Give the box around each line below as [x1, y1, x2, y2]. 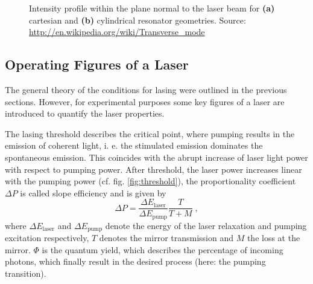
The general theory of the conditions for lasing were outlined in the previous [5, 83, 287, 95]
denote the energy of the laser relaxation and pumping [105, 219, 307, 231]
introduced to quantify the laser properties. [5, 107, 165, 120]
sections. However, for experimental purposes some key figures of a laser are [5, 95, 285, 108]
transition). [5, 267, 46, 280]
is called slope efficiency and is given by [20, 186, 166, 199]
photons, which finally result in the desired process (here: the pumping [5, 255, 266, 268]
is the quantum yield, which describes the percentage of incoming [42, 243, 283, 256]
